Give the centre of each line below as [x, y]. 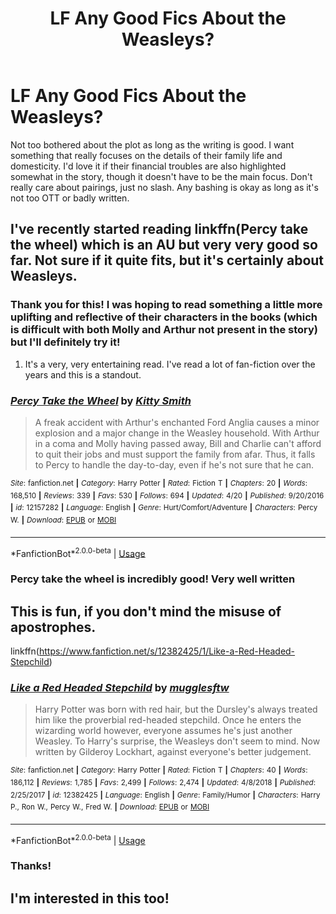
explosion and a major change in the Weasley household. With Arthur [177, 433]
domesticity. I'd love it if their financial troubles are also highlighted [148, 166]
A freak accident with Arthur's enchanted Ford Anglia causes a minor [177, 422]
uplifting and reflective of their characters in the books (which [164, 317]
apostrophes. [53, 627]
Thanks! [31, 866]
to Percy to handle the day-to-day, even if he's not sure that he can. [174, 464]
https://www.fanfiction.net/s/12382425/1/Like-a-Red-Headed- [167, 651]
